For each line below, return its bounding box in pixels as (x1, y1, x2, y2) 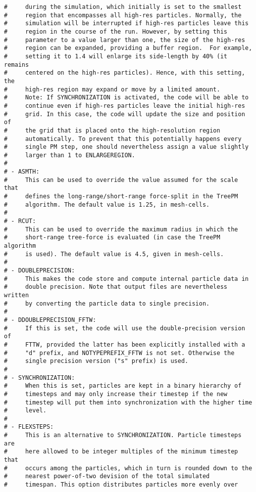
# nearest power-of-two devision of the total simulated (4, 473, 210, 480)
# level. (4, 407, 47, 414)
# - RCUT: (4, 218, 36, 225)
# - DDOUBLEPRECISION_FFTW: (4, 316, 97, 323)
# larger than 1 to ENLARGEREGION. (4, 151, 135, 159)
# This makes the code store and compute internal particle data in (4, 275, 249, 282)
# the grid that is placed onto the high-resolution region (4, 127, 220, 134)
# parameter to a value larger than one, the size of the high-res (4, 36, 245, 44)
